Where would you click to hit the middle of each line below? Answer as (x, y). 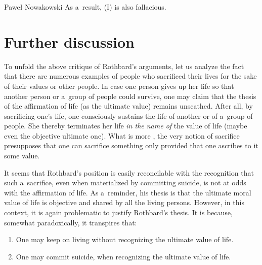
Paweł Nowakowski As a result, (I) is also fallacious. (85, 7)
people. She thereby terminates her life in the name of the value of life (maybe (126, 126)
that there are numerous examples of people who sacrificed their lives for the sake (130, 76)
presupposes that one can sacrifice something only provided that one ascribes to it (131, 145)
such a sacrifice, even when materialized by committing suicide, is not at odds (125, 183)
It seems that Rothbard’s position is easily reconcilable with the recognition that (129, 172)
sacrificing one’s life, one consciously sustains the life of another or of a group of (128, 115)
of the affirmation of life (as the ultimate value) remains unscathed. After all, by (128, 106)
